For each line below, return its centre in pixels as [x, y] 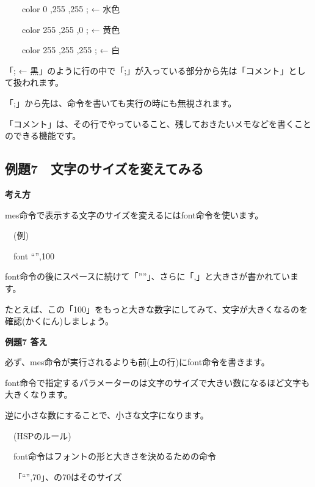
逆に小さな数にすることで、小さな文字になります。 [107, 415]
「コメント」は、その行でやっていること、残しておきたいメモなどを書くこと [158, 123]
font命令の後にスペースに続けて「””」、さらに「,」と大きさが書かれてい [147, 276]
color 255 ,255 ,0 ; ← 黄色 [71, 29]
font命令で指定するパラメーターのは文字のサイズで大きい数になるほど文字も [157, 382]
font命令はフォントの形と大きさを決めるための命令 [115, 456]
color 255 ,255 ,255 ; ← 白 [71, 50]
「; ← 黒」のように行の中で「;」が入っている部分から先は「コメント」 [147, 70]
